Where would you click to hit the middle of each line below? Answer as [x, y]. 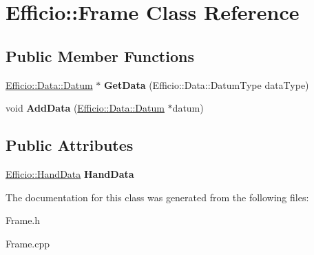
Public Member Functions [100, 55]
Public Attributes [70, 145]
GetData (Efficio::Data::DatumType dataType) [206, 84]
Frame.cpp [28, 243]
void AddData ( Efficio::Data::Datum [85, 108]
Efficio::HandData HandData [70, 173]
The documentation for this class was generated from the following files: [157, 197]
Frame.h [23, 220]
